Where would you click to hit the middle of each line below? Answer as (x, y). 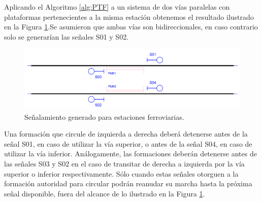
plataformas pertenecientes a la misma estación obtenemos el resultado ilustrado (129, 16)
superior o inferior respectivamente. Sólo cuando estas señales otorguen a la (121, 173)
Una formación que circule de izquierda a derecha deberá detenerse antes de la (126, 134)
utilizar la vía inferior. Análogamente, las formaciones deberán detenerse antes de (130, 154)
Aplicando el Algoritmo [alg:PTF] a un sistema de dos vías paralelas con (117, 7)
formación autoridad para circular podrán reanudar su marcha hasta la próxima (128, 183)
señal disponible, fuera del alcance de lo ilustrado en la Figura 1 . (105, 193)
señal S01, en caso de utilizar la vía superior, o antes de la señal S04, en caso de (128, 143)
